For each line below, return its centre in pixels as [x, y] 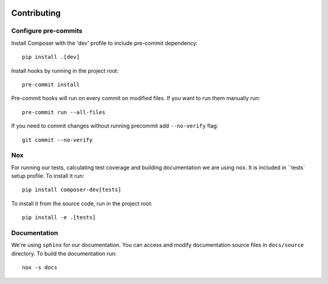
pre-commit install [51, 84]
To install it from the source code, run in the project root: [82, 203]
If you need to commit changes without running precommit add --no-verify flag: [115, 126]
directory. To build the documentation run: [64, 253]
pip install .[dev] [51, 57]
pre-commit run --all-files [64, 112]
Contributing [36, 13]
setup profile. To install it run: [48, 176]
